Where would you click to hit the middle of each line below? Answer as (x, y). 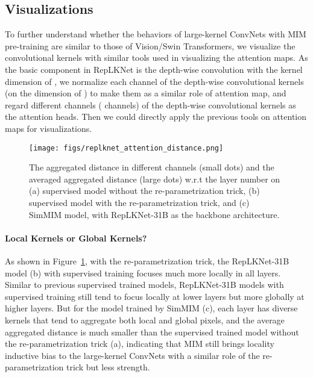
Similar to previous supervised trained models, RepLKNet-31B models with (144, 285)
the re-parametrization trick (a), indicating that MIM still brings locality (140, 344)
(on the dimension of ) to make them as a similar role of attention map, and (146, 93)
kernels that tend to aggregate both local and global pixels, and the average (145, 319)
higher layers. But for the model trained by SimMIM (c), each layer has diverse (151, 308)
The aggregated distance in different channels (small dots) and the (152, 167)
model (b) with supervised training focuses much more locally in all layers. (143, 273)
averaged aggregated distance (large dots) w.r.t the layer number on (155, 179)
